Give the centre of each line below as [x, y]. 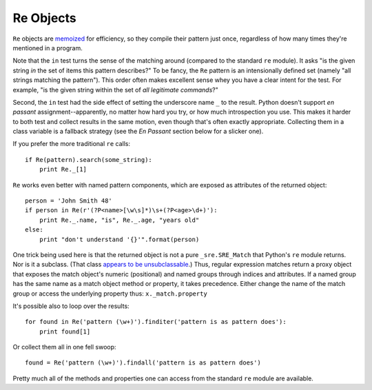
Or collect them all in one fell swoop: [64, 347]
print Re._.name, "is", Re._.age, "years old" [119, 220]
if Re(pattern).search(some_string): [89, 160]
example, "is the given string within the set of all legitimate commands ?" [115, 90]
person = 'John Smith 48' [69, 201]
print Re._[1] [63, 170]
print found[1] [65, 331]
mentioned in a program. [48, 48]
